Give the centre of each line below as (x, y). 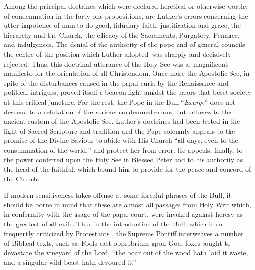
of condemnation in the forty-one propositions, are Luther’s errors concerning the (126, 15)
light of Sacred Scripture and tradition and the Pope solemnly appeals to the (120, 130)
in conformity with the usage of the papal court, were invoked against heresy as (123, 214)
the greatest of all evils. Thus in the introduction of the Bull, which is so (113, 224)
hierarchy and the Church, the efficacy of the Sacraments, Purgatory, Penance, (122, 34)
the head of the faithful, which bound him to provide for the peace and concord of (127, 169)
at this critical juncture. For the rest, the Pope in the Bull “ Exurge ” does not (120, 101)
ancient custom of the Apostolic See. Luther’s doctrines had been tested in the (122, 121)
